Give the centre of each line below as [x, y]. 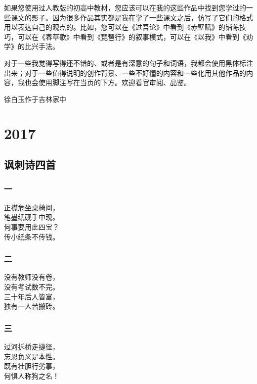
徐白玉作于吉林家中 [35, 99]
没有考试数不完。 [32, 286]
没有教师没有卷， [32, 277]
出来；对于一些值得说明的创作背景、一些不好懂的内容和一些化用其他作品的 [125, 72]
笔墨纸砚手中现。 [32, 217]
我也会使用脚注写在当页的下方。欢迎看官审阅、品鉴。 [104, 82]
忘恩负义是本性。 [32, 356]
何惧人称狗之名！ [32, 375]
